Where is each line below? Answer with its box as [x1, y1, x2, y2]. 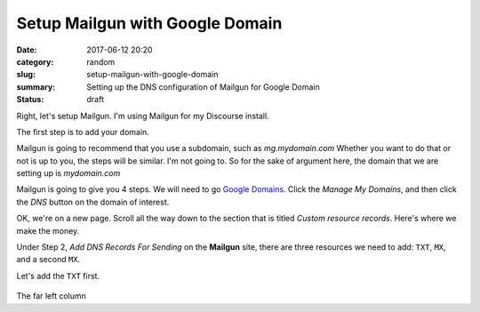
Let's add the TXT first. [16, 270, 100, 281]
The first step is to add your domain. [16, 126, 150, 137]
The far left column [16, 291, 86, 301]
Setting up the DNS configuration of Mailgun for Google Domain [86, 81, 320, 92]
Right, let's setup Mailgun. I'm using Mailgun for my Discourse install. [16, 110, 270, 121]
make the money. [16, 225, 80, 236]
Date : [16, 44, 37, 55]
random [86, 56, 116, 67]
